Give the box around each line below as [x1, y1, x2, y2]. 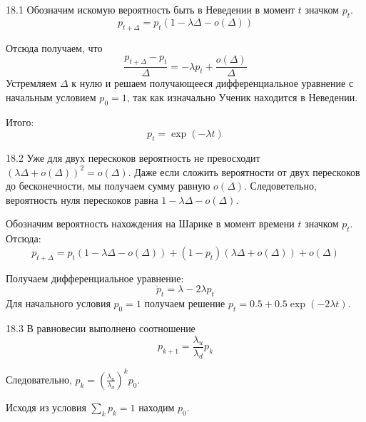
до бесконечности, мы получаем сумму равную [6, 178, 210, 193]
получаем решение [144, 296, 225, 311]
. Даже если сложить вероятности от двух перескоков [128, 164, 360, 179]
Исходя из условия [6, 399, 86, 414]
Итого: [6, 114, 34, 129]
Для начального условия [6, 296, 111, 311]
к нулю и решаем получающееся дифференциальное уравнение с [71, 76, 354, 91]
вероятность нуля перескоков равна [6, 192, 158, 207]
